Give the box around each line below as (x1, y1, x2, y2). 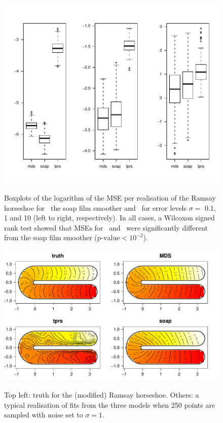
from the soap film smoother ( (4, 232, 97, 243)
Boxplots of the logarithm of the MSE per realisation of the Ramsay (4, 192, 216, 203)
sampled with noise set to (4, 409, 83, 420)
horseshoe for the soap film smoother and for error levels (4, 202, 187, 213)
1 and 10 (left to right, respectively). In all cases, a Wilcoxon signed (4, 212, 215, 223)
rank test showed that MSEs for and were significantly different (4, 222, 208, 233)
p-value (97, 235, 120, 242)
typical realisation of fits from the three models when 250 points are (4, 399, 215, 410)
